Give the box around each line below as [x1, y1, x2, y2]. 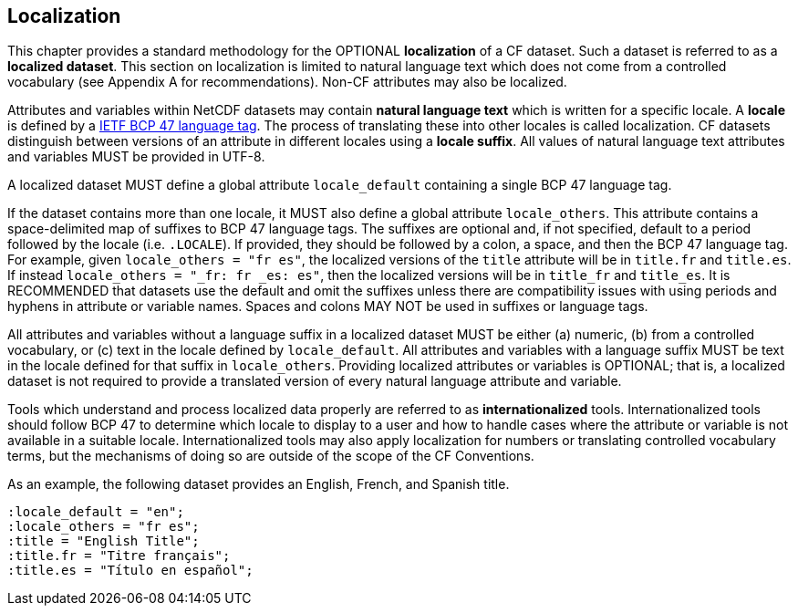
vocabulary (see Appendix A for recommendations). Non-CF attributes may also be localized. [7, 74, 567, 90]
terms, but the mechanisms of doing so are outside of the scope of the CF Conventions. [7, 448, 534, 464]
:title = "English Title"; [7, 534, 200, 549]
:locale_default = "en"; [7, 504, 184, 520]
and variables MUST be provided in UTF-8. [7, 149, 265, 165]
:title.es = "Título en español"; [7, 563, 254, 578]
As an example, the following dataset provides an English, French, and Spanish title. [7, 476, 510, 493]
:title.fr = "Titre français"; [7, 548, 231, 564]
